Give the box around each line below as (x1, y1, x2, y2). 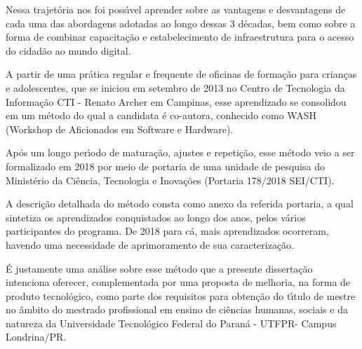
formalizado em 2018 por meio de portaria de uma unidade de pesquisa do (6, 158, 325, 173)
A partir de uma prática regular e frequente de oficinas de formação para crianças (6, 67, 357, 81)
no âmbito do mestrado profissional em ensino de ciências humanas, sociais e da (6, 302, 348, 317)
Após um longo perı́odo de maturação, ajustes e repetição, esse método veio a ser (6, 145, 355, 160)
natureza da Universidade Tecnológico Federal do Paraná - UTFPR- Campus (6, 315, 337, 330)
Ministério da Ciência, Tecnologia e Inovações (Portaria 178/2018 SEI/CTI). (6, 172, 335, 187)
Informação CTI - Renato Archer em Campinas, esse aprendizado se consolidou (6, 94, 347, 109)
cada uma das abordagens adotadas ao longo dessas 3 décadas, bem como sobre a (6, 15, 356, 30)
